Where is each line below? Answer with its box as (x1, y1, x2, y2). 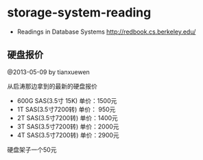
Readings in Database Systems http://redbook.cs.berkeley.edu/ (16, 27, 196, 36)
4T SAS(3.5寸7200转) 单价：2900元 (16, 130, 120, 139)
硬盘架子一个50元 (7, 146, 57, 154)
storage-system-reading (7, 5, 152, 21)
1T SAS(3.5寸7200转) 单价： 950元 (16, 105, 116, 113)
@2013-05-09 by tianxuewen (7, 67, 91, 76)
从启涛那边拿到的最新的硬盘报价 (7, 82, 97, 90)
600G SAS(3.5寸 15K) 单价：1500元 (16, 96, 117, 104)
